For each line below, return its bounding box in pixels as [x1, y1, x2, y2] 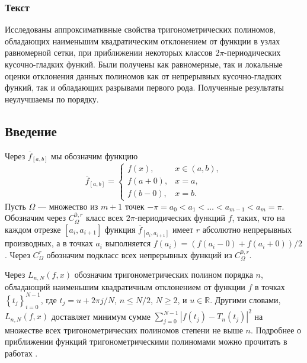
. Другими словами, [210, 293, 281, 306]
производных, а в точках [5, 237, 93, 249]
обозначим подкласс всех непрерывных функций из [46, 248, 232, 261]
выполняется [105, 237, 151, 249]
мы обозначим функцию [51, 149, 138, 162]
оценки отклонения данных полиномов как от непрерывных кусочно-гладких [5, 69, 282, 82]
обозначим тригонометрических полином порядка [74, 268, 253, 281]
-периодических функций [135, 211, 225, 224]
